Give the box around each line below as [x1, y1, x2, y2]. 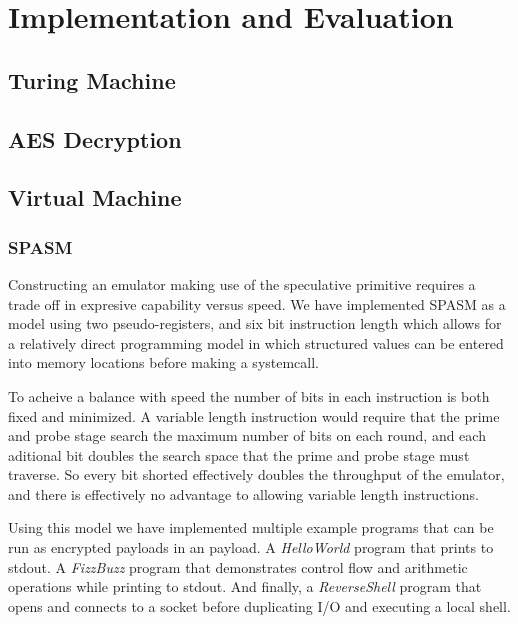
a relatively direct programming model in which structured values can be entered [8, 332, 504, 353]
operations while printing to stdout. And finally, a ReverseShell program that [8, 576, 482, 597]
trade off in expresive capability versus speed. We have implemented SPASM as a [8, 293, 506, 314]
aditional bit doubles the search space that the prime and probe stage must [8, 444, 470, 465]
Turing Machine [8, 64, 176, 95]
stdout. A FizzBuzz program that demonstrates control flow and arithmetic [8, 556, 468, 577]
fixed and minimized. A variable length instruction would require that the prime [8, 405, 500, 426]
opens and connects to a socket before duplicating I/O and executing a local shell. [8, 595, 511, 616]
